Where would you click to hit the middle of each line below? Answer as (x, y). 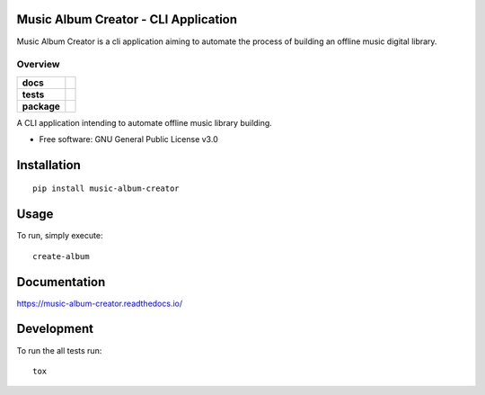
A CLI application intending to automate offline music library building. (145, 122)
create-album (61, 256)
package (41, 106)
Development (55, 329)
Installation (48, 165)
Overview (38, 65)
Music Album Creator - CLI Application (127, 19)
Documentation (61, 282)
